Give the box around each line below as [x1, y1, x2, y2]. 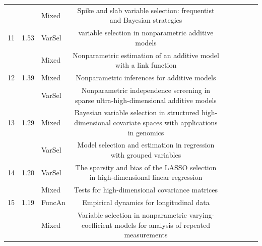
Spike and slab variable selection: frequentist [77, 5, 215, 15]
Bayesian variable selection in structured [74, 107, 200, 118]
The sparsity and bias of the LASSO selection [75, 162, 217, 172]
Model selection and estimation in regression [77, 139, 215, 150]
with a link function [115, 60, 177, 70]
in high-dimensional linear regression [89, 172, 203, 182]
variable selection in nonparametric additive [78, 27, 214, 38]
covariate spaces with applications [113, 117, 218, 127]
